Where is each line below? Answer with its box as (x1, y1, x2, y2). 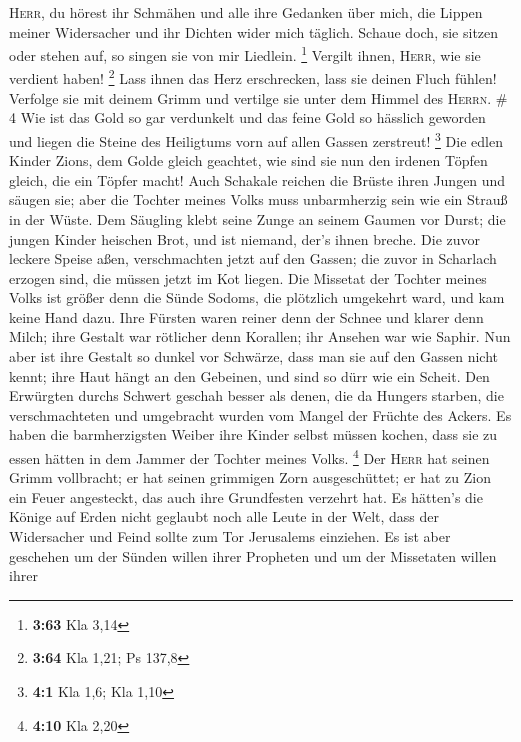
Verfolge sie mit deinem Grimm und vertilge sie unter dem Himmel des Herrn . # (9, 87, 508, 108)
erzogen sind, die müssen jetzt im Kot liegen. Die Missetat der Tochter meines (9, 267, 487, 288)
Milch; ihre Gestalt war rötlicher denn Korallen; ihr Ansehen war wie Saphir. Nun (9, 326, 511, 347)
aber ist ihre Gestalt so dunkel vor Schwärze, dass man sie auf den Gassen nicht (9, 346, 498, 367)
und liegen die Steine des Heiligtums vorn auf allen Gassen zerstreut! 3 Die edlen (9, 127, 503, 151)
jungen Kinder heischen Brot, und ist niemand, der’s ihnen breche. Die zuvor (9, 228, 481, 249)
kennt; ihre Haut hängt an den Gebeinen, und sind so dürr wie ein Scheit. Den (9, 365, 490, 386)
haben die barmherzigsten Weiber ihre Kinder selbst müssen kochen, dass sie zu (9, 424, 498, 445)
